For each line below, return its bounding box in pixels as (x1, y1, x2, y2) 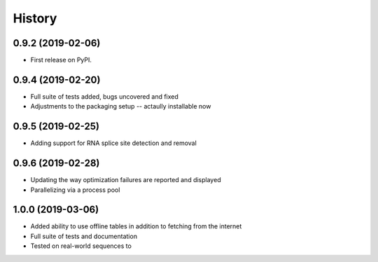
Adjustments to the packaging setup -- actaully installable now (30, 102, 211, 111)
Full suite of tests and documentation (30, 232, 138, 240)
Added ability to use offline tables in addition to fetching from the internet (30, 222, 242, 230)
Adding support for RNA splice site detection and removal (30, 139, 197, 147)
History (13, 11, 57, 26)
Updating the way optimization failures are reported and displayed (30, 176, 221, 184)
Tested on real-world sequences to (30, 242, 132, 250)
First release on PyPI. (30, 56, 92, 64)
